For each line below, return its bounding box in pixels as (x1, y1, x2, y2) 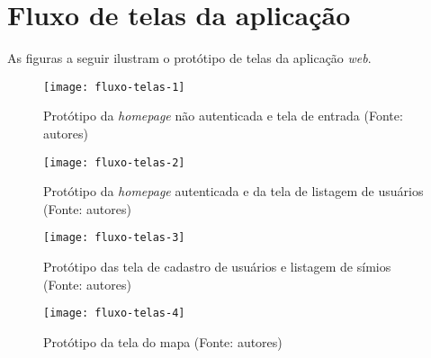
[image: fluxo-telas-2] (43, 156, 185, 169)
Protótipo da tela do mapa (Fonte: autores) (43, 332, 283, 351)
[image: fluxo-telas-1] (43, 80, 185, 94)
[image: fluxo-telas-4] (43, 307, 185, 320)
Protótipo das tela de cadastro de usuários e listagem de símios (43, 257, 391, 276)
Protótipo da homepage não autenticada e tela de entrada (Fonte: (43, 106, 403, 125)
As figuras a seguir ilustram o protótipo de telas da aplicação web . (7, 49, 372, 67)
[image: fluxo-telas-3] (43, 231, 185, 245)
